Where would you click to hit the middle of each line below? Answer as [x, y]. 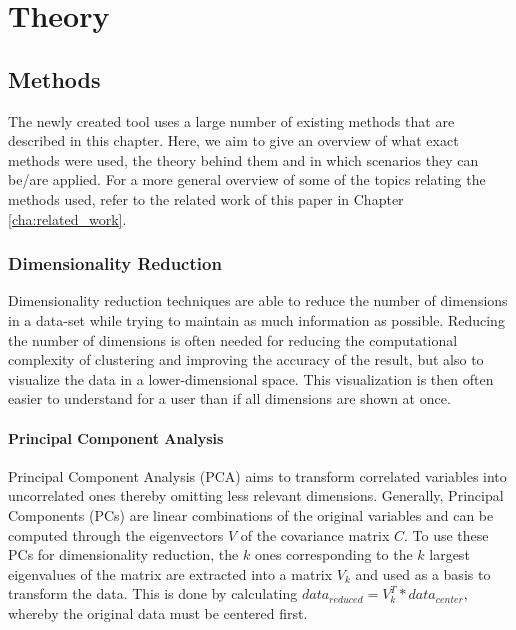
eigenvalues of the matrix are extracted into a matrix [170, 573]
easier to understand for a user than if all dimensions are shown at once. [229, 398]
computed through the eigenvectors [116, 534]
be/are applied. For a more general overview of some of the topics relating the [247, 179]
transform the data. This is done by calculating [153, 593]
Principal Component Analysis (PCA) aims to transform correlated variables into [257, 475]
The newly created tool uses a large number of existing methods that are [231, 120]
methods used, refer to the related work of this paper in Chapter [206, 198]
